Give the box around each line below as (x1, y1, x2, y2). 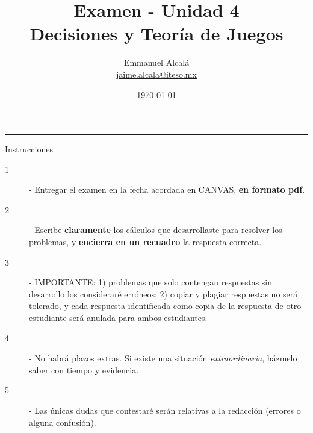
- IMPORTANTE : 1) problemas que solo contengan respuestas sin (29, 276, 273, 288)
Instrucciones (5, 143, 53, 155)
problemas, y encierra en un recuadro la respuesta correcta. (29, 235, 262, 248)
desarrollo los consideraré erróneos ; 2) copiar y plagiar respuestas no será (29, 287, 298, 300)
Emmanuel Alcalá (123, 56, 190, 69)
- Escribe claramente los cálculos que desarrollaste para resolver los (29, 223, 282, 236)
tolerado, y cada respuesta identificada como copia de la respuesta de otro (29, 299, 302, 312)
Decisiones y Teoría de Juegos (29, 21, 284, 46)
